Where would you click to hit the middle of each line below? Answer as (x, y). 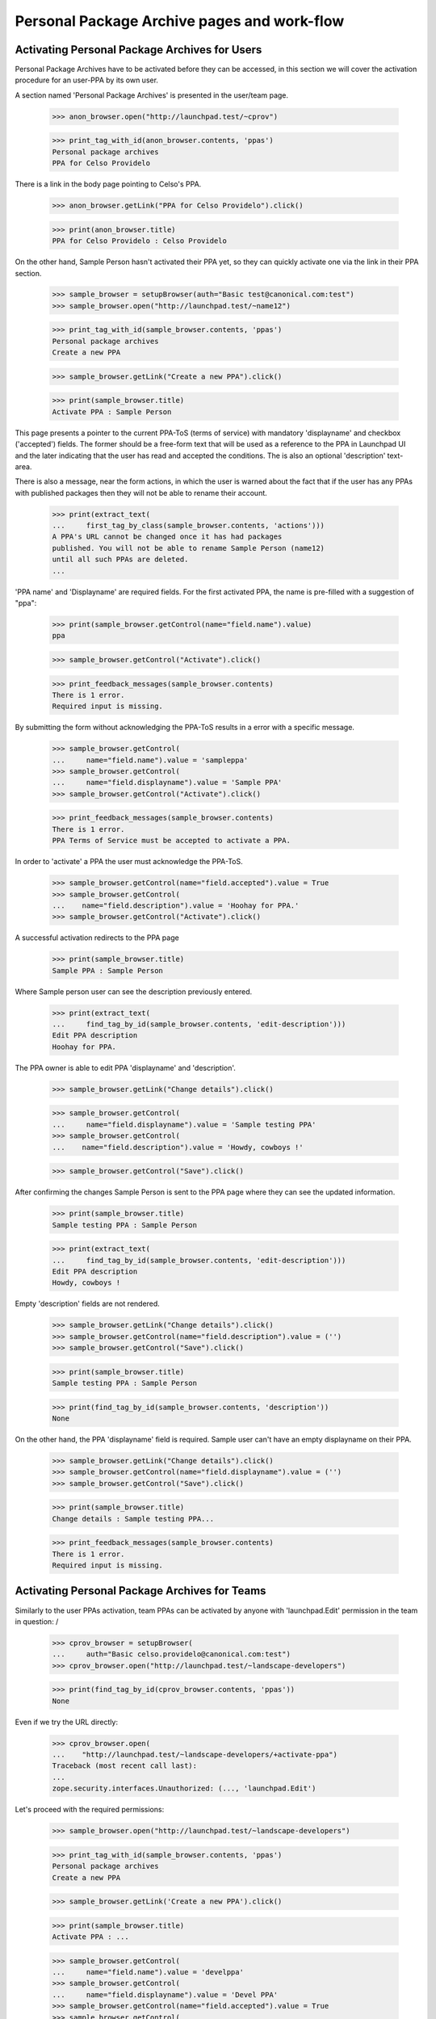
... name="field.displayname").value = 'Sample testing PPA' (184, 1124)
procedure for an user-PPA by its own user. (87, 80)
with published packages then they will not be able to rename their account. (141, 493)
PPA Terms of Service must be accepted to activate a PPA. (171, 841)
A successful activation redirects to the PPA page (97, 938)
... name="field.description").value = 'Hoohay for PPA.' (176, 905)
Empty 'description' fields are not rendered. (88, 1303)
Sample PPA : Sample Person (107, 970)
